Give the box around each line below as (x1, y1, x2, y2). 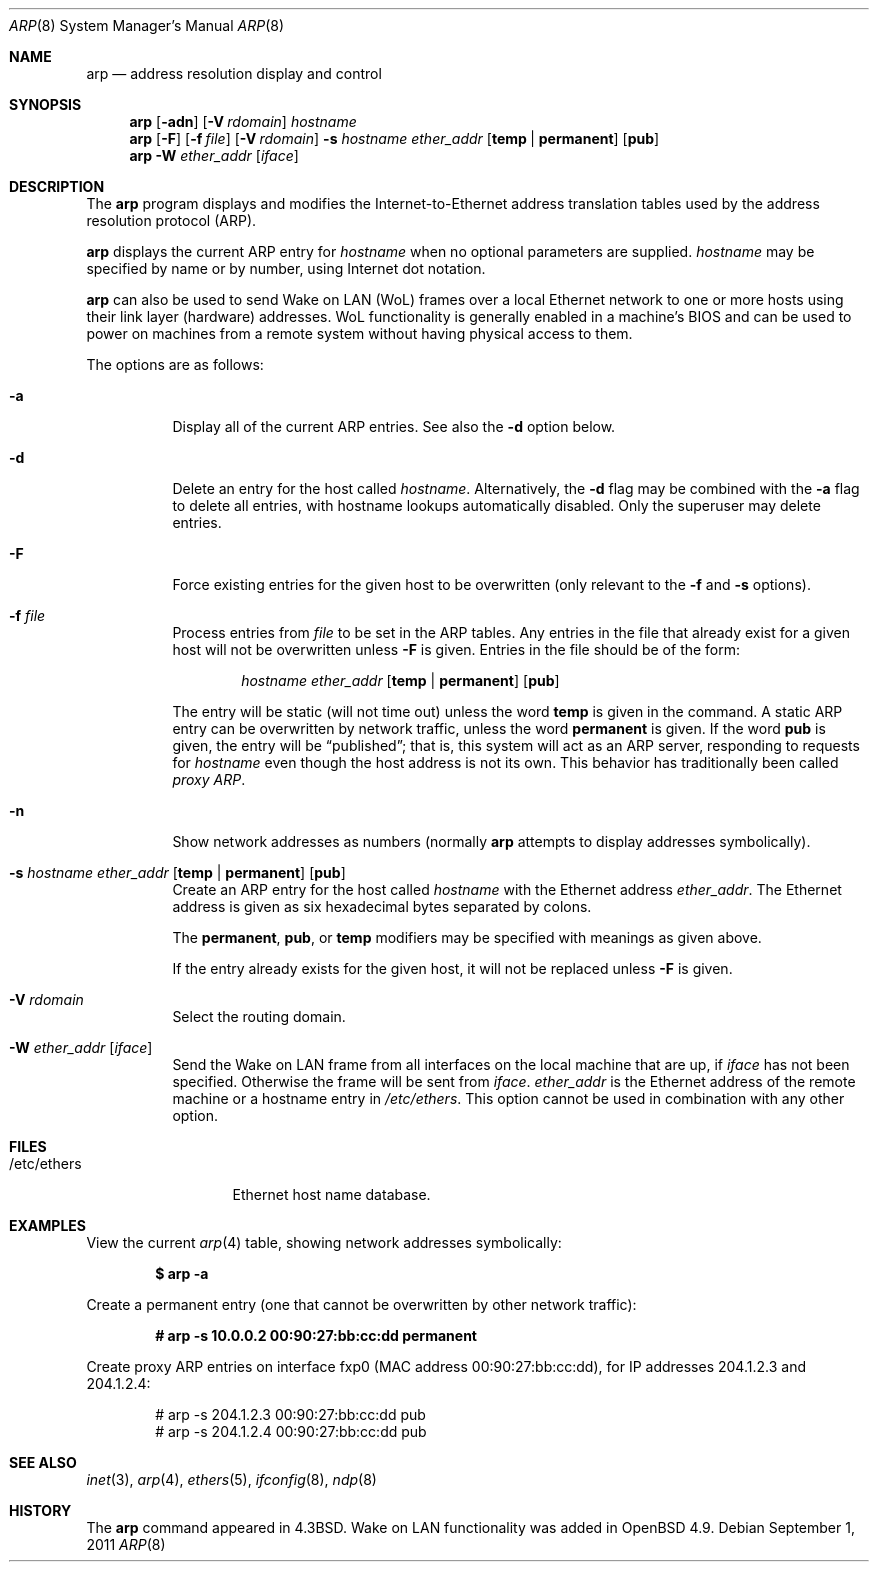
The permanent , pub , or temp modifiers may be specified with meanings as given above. (172, 929, 762, 946)
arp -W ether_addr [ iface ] (129, 147, 299, 164)
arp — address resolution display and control (86, 65, 382, 82)
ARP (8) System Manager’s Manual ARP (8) (9, 17, 285, 34)
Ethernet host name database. (232, 1186, 431, 1203)
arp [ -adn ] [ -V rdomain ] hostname (129, 113, 357, 130)
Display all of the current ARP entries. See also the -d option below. (172, 418, 616, 435)
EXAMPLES (9, 1217, 86, 1234)
